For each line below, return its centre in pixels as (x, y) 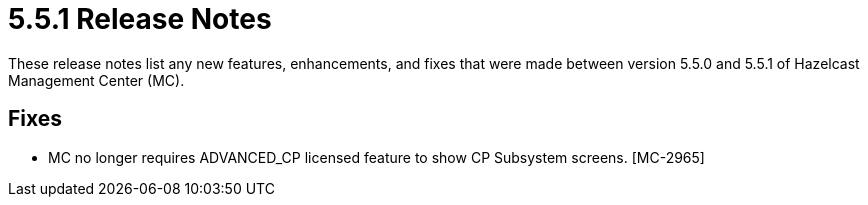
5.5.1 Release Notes (140, 19)
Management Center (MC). (96, 80)
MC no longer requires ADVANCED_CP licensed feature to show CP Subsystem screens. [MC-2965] (376, 157)
